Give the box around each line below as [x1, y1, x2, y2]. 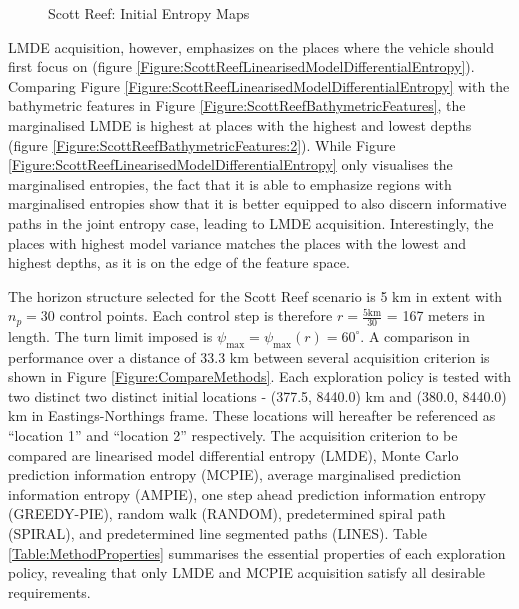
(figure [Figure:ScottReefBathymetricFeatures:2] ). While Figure [8, 134, 396, 155]
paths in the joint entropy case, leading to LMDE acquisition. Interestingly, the [8, 212, 494, 233]
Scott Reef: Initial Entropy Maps [48, 3, 250, 23]
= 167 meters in [386, 305, 485, 326]
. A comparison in [360, 325, 470, 346]
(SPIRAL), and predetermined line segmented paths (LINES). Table [8, 522, 427, 543]
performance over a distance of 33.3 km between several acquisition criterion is [8, 346, 490, 367]
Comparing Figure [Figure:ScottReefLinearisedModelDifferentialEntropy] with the [8, 75, 510, 96]
